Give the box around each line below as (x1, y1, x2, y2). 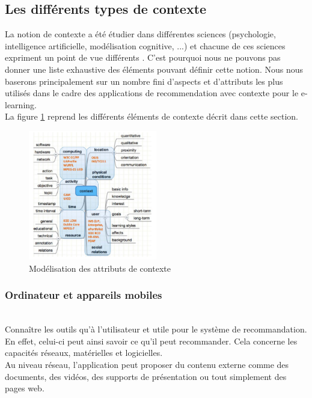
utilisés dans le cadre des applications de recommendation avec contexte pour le (5, 87, 299, 99)
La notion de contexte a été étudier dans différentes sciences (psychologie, (5, 28, 276, 40)
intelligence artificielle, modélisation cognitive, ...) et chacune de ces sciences (5, 39, 286, 52)
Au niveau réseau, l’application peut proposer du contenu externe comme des (5, 358, 289, 370)
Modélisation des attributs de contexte (29, 262, 171, 274)
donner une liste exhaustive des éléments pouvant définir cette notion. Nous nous (5, 63, 303, 75)
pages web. (5, 382, 44, 394)
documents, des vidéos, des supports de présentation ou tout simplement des (5, 370, 287, 382)
